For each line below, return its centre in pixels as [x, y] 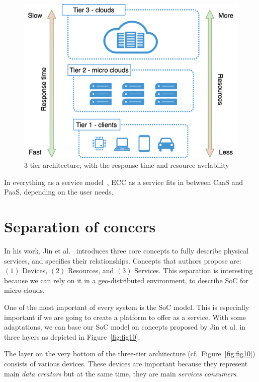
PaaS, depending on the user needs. [59, 192]
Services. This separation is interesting [194, 270]
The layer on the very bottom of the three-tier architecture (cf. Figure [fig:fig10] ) [130, 354]
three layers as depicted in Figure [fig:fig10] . [72, 336]
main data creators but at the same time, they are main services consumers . [121, 373]
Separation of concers [80, 227]
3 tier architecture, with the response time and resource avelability [127, 165]
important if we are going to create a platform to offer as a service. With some [125, 317]
